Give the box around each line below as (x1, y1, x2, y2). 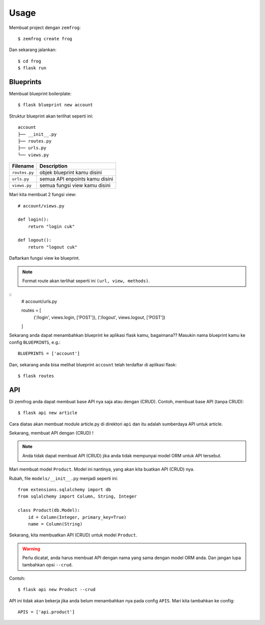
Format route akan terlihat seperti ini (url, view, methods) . (22, 278, 150, 284)
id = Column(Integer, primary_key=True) (27, 514, 127, 520)
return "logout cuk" (27, 244, 78, 250)
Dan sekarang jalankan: (9, 47, 56, 53)
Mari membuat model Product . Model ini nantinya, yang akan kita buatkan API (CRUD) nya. (9, 466, 195, 472)
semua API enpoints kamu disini (39, 176, 113, 182)
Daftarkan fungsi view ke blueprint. (9, 255, 80, 261)
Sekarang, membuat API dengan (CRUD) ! (9, 430, 94, 436)
